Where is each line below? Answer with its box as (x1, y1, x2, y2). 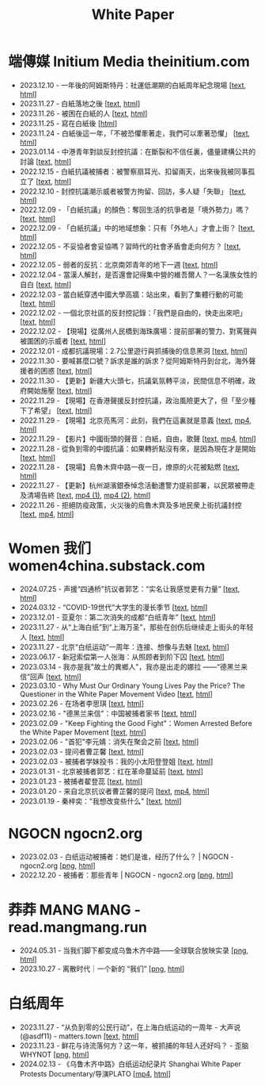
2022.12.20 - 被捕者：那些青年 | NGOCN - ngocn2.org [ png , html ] (19, 870, 233, 880)
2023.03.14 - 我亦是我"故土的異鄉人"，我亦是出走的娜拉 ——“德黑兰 (19, 662, 241, 671)
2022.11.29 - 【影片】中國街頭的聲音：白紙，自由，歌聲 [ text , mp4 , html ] (19, 434, 256, 443)
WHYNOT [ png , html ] (19, 1050, 89, 1059)
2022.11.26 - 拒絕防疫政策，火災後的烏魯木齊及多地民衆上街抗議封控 (19, 500, 243, 509)
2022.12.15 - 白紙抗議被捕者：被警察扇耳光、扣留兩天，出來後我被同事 (19, 167, 248, 176)
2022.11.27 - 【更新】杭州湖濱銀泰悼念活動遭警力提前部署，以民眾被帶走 (19, 480, 256, 489)
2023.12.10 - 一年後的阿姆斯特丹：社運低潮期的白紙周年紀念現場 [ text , (19, 80, 247, 90)
